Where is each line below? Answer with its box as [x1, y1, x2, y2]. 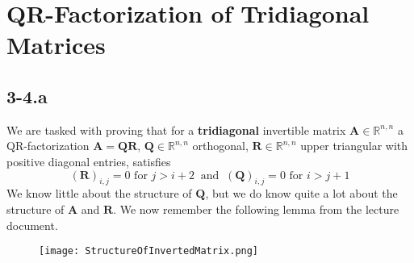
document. [6, 216, 58, 233]
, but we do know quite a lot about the [205, 185, 398, 202]
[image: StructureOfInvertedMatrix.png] [39, 245, 259, 257]
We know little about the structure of [6, 185, 192, 202]
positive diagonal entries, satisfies [6, 152, 171, 169]
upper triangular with [300, 137, 408, 154]
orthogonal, [192, 137, 249, 154]
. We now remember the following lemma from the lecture [113, 200, 399, 217]
